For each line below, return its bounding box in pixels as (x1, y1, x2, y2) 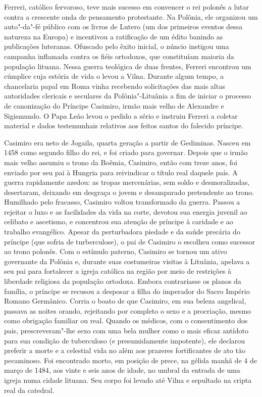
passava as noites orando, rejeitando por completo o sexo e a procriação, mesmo (4, 305, 251, 316)
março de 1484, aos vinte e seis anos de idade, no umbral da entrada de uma (4, 365, 240, 375)
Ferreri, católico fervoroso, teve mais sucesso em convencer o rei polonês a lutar (4, 2, 249, 12)
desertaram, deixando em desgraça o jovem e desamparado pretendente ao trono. (4, 186, 254, 197)
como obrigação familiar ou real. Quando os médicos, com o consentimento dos (4, 315, 248, 326)
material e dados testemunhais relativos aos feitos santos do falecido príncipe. (4, 120, 243, 131)
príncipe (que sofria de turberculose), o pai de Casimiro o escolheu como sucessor (4, 236, 255, 246)
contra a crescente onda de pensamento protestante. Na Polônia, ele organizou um (4, 11, 258, 22)
